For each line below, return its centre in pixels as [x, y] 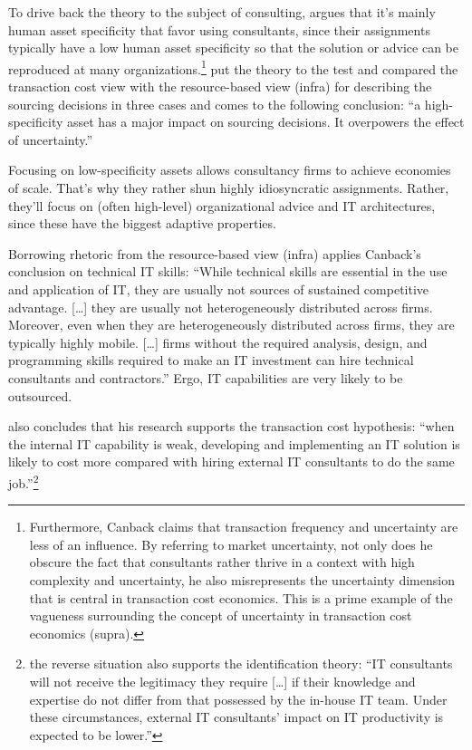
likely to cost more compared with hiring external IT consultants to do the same [231, 462]
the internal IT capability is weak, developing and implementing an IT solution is [234, 443]
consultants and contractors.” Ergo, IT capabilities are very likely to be [206, 377]
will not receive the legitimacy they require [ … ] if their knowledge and [222, 681]
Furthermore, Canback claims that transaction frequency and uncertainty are [244, 527]
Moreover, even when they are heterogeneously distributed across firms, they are [231, 325]
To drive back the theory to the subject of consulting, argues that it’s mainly [222, 12]
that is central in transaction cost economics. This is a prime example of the [241, 597]
